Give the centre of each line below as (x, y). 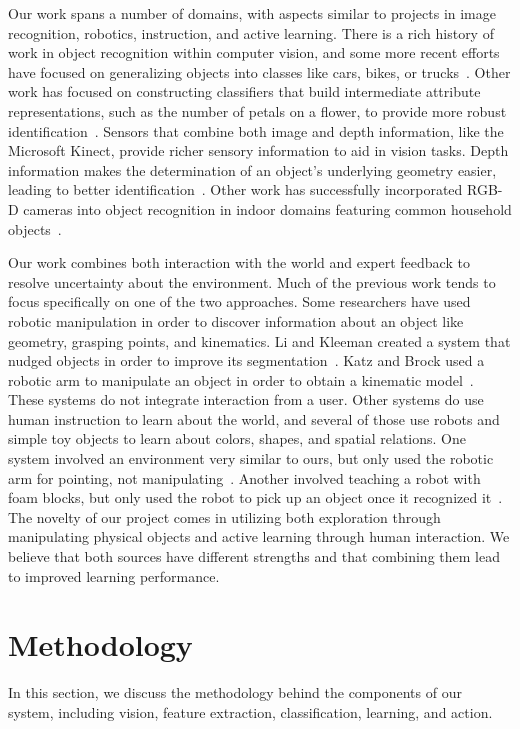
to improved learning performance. (114, 575)
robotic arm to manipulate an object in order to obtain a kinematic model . (241, 379)
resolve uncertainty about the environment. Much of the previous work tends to (252, 281)
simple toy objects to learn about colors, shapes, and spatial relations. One (237, 438)
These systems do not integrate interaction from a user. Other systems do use (246, 399)
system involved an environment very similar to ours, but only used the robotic (251, 458)
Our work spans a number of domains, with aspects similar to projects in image (252, 13)
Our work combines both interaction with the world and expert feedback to (239, 262)
